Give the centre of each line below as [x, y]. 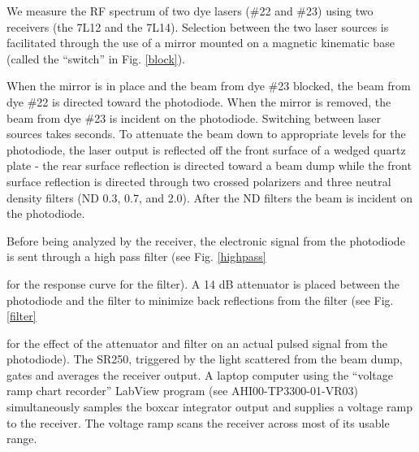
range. [22, 439]
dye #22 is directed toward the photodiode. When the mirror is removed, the [199, 101]
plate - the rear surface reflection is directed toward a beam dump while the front [209, 165]
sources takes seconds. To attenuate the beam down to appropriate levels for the [206, 134]
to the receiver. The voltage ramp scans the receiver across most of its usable [198, 422]
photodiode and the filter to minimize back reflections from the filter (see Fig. [200, 300]
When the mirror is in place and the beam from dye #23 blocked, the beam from [209, 86]
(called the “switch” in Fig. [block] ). [96, 58]
